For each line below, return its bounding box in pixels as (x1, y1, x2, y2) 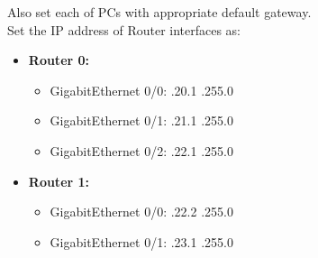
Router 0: (28, 51, 90, 69)
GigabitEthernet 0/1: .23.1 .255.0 (50, 232, 233, 251)
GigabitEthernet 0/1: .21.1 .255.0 (50, 111, 233, 130)
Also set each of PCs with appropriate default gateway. (7, 3, 312, 21)
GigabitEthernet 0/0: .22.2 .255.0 (50, 202, 233, 221)
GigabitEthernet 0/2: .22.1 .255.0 (50, 141, 233, 160)
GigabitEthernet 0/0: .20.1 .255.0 (50, 80, 233, 99)
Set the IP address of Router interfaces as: (7, 20, 241, 39)
